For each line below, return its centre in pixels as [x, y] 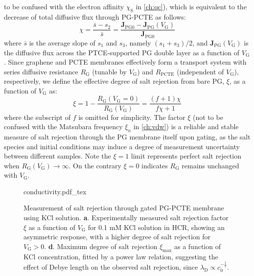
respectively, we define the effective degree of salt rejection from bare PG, [114, 81]
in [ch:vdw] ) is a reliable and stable [186, 126]
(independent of [200, 71]
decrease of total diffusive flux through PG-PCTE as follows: [95, 16]
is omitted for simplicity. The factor [132, 117]
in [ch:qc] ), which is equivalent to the [191, 6]
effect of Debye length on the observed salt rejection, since [111, 267]
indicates [155, 165]
